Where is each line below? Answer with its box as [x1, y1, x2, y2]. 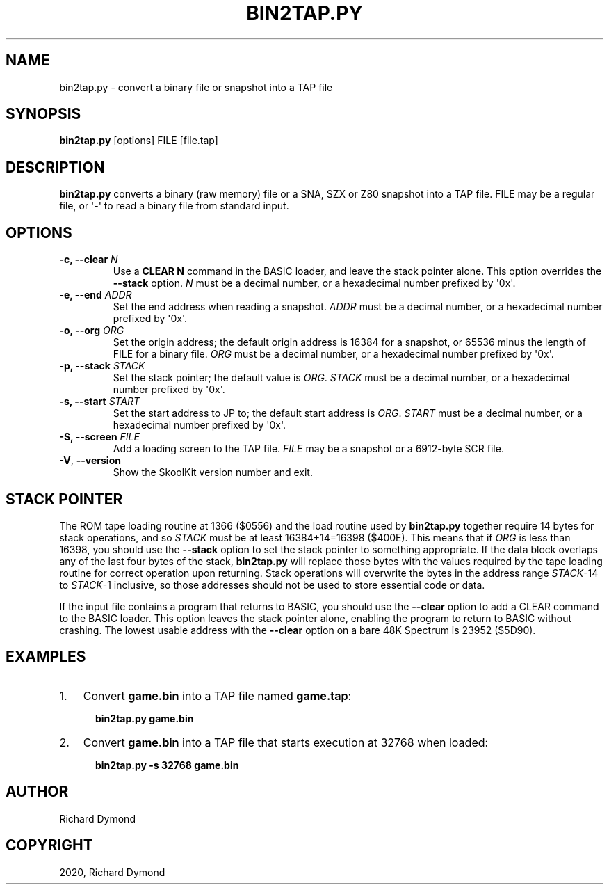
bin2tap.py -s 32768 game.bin [95, 758, 239, 771]
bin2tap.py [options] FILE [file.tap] [59, 134, 218, 147]
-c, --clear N [59, 253, 118, 266]
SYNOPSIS [6, 105, 81, 123]
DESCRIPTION [6, 158, 105, 176]
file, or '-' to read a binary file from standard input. [59, 200, 289, 212]
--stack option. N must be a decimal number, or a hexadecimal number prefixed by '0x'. [113, 277, 516, 289]
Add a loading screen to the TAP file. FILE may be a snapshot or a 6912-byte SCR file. [113, 443, 504, 455]
